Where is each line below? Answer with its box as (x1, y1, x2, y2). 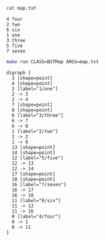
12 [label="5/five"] (12, 155, 64, 161)
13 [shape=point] (12, 144, 56, 150)
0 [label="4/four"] (12, 213, 61, 220)
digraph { (6, 69, 32, 75)
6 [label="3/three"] (12, 112, 64, 118)
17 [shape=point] (12, 170, 56, 177)
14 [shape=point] (12, 149, 56, 156)
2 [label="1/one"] (12, 85, 59, 92)
